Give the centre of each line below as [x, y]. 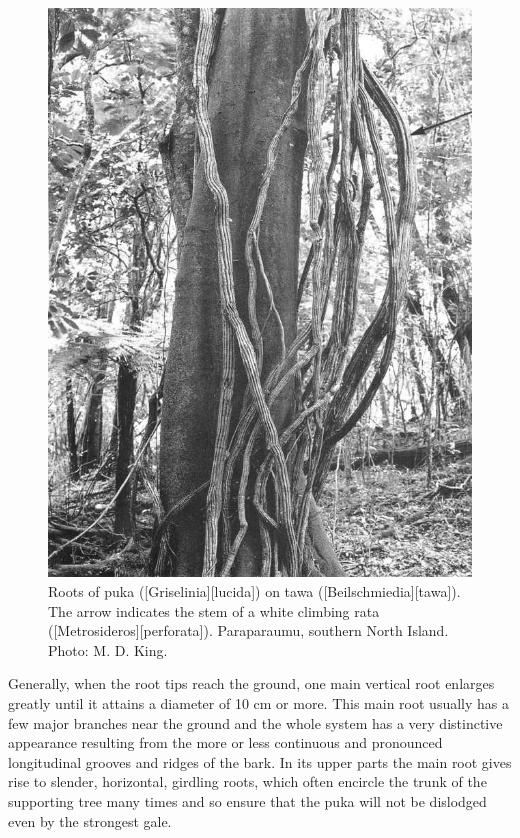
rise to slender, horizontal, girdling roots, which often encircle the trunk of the [247, 781]
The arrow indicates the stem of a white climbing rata [214, 610]
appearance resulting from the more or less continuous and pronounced [225, 742]
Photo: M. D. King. [108, 649]
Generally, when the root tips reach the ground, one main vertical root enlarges [251, 683]
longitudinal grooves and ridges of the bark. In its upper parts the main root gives [260, 761]
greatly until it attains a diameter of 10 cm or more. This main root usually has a [258, 702]
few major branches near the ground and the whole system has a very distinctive [255, 722]
